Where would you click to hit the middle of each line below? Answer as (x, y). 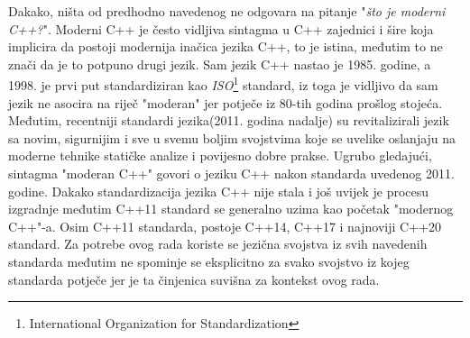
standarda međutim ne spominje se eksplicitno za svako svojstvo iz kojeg (209, 261)
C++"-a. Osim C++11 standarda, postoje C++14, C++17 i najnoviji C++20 (225, 226)
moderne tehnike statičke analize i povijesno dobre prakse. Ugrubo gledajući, (220, 155)
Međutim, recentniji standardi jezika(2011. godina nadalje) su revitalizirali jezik (229, 120)
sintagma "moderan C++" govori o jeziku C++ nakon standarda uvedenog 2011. (231, 173)
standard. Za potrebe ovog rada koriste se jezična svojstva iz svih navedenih (218, 244)
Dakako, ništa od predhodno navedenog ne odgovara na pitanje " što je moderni (227, 11)
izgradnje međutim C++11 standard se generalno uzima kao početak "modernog (231, 209)
